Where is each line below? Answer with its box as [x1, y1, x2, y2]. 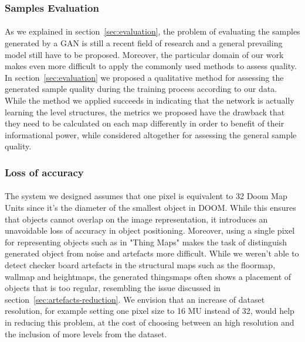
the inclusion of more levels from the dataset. [5, 327, 167, 340]
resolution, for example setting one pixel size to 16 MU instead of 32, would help [5, 305, 294, 317]
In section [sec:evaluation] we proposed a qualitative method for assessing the [5, 71, 284, 83]
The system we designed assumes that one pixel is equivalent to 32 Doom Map [5, 190, 287, 202]
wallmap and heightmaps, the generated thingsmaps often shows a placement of [5, 270, 292, 282]
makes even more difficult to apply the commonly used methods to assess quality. [5, 60, 297, 72]
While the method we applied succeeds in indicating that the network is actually [5, 94, 294, 106]
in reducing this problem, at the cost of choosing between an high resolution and [5, 316, 294, 328]
